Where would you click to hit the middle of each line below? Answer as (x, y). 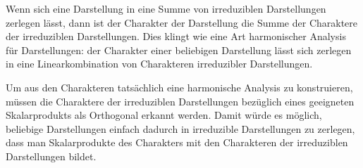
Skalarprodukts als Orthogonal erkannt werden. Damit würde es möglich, (164, 115)
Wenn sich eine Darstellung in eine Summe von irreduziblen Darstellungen (166, 8)
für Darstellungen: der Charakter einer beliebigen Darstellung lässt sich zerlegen (179, 50)
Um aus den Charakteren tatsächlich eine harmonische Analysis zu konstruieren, (179, 87)
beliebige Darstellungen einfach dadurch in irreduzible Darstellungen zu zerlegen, (180, 128)
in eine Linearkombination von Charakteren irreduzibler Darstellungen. (159, 64)
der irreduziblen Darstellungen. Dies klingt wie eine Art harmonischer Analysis (176, 36)
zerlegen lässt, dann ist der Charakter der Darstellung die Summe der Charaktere (182, 22)
